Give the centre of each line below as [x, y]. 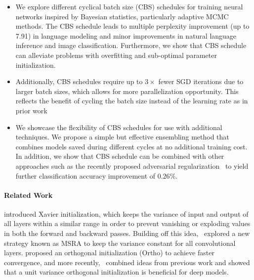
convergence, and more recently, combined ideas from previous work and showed [127, 262]
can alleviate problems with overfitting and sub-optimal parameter [116, 55]
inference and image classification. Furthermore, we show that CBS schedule [131, 45]
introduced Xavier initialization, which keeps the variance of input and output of [126, 213]
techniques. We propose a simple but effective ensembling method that [122, 137]
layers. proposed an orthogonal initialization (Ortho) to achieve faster [109, 253]
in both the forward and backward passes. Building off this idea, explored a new [127, 233]
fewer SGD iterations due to [201, 81]
